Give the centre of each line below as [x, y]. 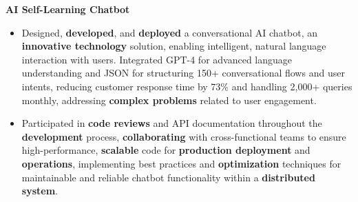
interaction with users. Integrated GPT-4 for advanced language [157, 59]
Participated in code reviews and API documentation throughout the [172, 123]
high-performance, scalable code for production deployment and [166, 150]
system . [40, 191]
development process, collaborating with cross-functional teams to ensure [184, 136]
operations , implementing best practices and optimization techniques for [181, 163]
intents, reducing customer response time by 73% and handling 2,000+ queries [187, 86]
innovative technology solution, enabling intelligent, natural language [174, 46]
